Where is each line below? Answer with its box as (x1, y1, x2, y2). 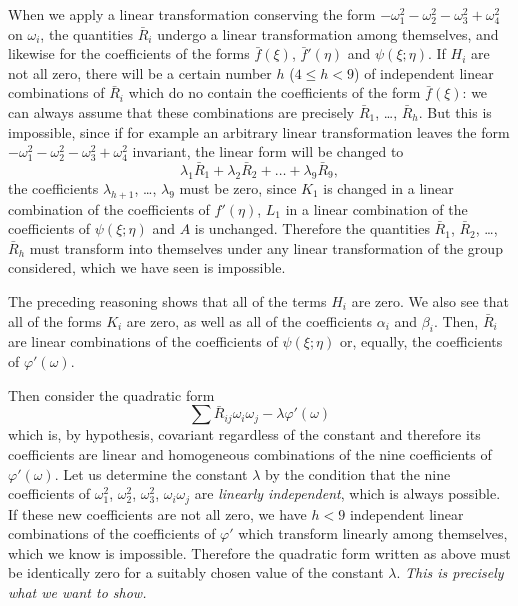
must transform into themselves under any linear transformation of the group (29, 237, 503, 258)
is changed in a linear (323, 177, 454, 198)
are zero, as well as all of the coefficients (126, 310, 373, 331)
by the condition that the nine (265, 463, 451, 484)
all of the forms (8, 310, 102, 331)
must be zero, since (179, 177, 297, 198)
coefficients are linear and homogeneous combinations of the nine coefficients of (8, 443, 492, 464)
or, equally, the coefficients (339, 331, 503, 352)
